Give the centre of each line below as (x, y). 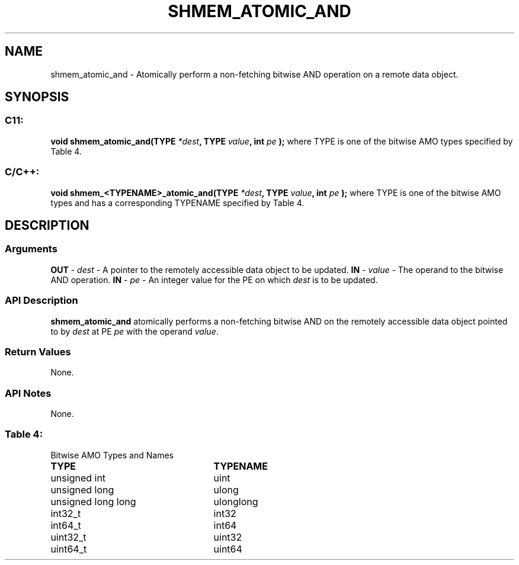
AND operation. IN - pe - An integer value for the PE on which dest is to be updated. (214, 280)
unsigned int (78, 478)
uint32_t (68, 537)
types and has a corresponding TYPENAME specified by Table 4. (177, 203)
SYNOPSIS (37, 97)
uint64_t (69, 549)
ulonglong (236, 501)
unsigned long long (93, 501)
